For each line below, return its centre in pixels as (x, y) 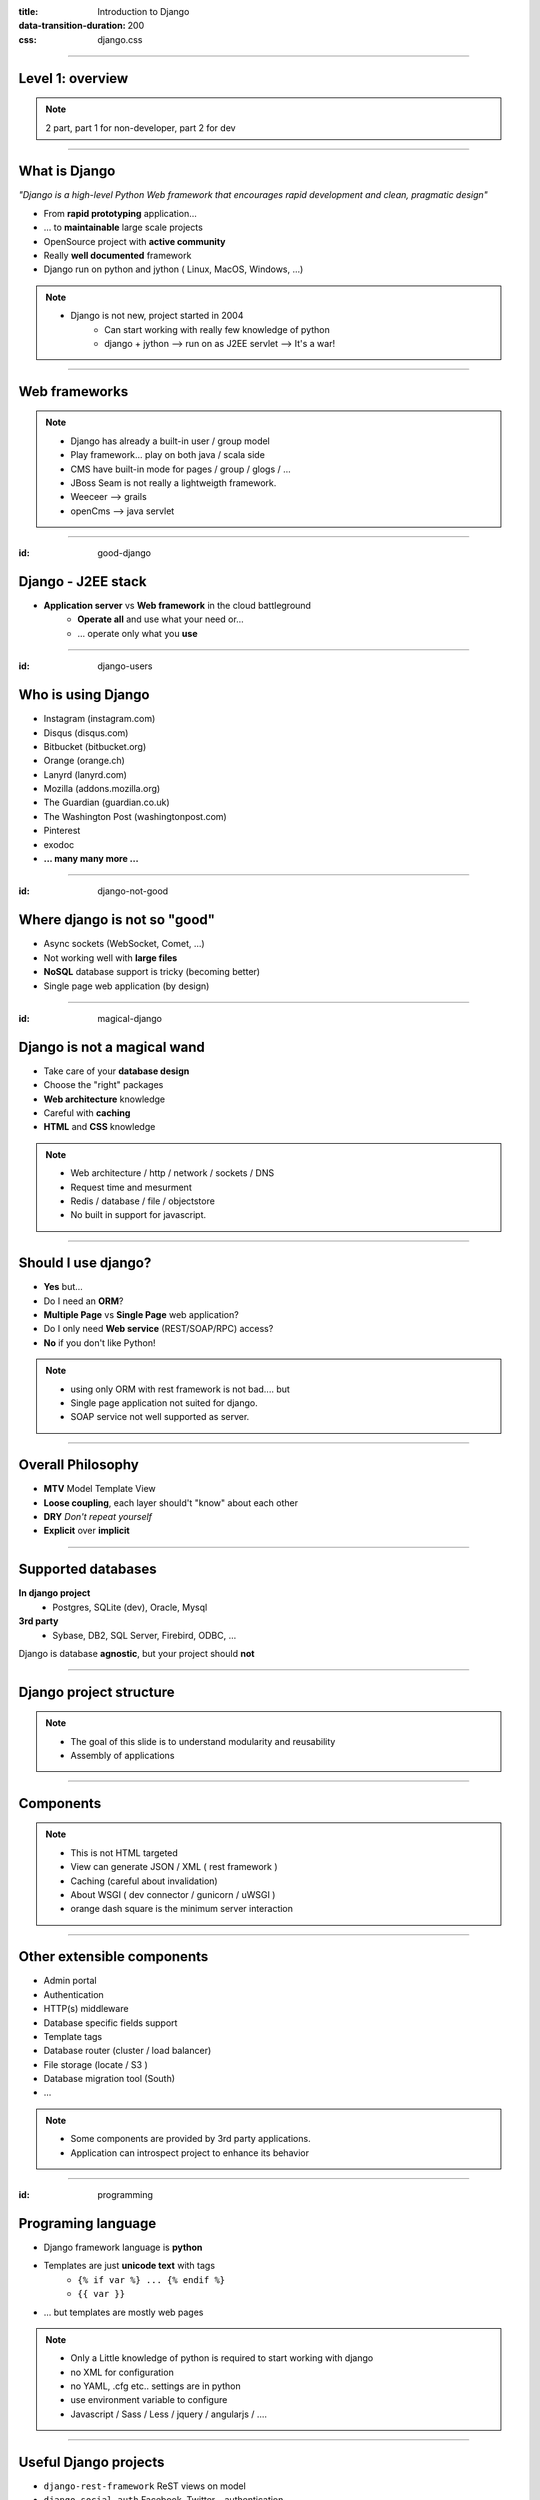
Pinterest (62, 831)
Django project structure (96, 1691)
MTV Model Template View (100, 1489)
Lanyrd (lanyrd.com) (85, 774)
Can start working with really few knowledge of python (217, 329)
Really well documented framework (117, 256)
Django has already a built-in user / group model (170, 441)
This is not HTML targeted (124, 1852)
